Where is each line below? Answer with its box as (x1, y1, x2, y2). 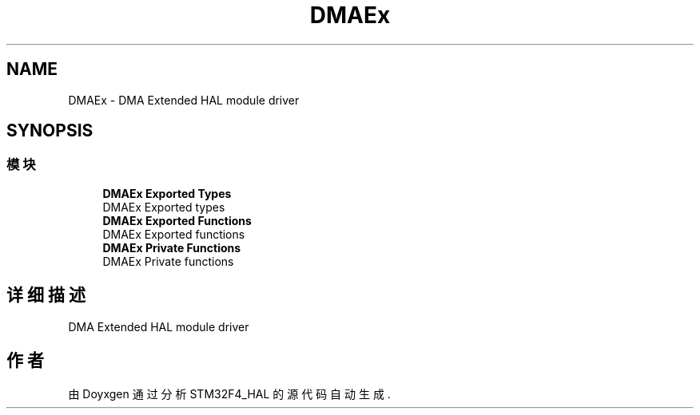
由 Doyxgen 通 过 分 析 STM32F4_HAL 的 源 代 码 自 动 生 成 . (68, 386, 391, 401)
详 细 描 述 (6, 285, 86, 306)
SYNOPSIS (6, 121, 93, 141)
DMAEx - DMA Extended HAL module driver (68, 93, 300, 107)
